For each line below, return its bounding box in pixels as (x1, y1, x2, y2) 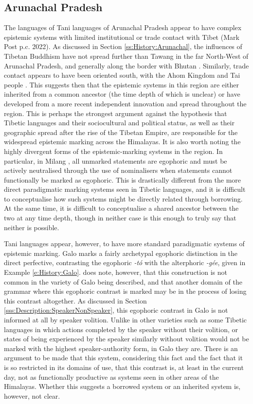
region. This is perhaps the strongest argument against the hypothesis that (4, 108, 227, 118)
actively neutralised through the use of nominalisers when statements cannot (4, 165, 233, 175)
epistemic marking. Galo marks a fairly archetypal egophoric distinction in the (4, 248, 238, 258)
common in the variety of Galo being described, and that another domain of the (4, 276, 242, 286)
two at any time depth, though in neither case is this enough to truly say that (4, 213, 236, 223)
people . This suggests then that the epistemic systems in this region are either (4, 79, 239, 89)
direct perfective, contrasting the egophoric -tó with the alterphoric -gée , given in (4, 257, 246, 268)
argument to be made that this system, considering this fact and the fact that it (4, 353, 243, 363)
